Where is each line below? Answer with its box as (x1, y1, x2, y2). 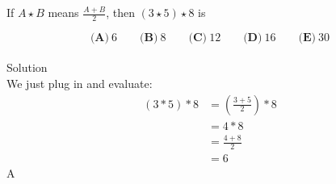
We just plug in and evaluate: (6, 75, 153, 92)
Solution (6, 59, 48, 76)
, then (106, 4, 135, 20)
